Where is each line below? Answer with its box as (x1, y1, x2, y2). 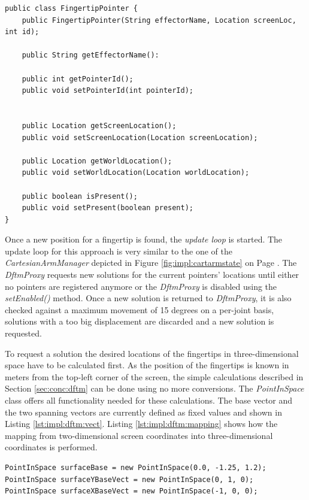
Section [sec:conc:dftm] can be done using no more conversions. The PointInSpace (5, 382, 304, 395)
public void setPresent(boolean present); (22, 204, 193, 213)
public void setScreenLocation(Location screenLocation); (22, 133, 258, 142)
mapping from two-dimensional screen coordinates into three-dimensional (5, 429, 273, 441)
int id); (5, 28, 40, 37)
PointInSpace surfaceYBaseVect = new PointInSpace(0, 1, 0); (5, 475, 254, 484)
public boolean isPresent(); (22, 192, 138, 201)
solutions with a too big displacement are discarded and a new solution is (5, 315, 274, 328)
